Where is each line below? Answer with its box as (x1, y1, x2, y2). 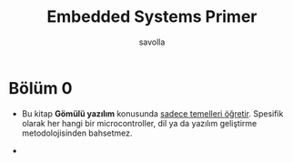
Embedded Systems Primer (46, 6, 258, 27)
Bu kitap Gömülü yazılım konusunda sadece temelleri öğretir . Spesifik (21, 107, 284, 119)
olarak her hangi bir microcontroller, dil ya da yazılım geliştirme (21, 117, 258, 128)
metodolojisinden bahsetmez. (21, 127, 133, 138)
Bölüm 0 (8, 77, 73, 98)
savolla (138, 36, 166, 47)
